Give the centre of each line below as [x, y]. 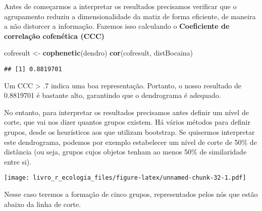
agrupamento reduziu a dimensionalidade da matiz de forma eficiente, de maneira [130, 16]
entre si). [18, 161]
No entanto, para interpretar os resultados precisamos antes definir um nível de [126, 112]
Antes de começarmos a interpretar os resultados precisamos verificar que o [120, 6]
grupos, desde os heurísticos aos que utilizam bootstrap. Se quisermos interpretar [129, 132]
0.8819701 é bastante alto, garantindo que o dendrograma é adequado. [113, 95]
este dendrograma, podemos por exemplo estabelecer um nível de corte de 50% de [130, 142]
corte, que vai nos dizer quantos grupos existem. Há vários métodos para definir [127, 122]
